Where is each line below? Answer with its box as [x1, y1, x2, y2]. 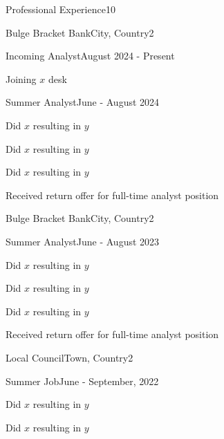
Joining [6, 71, 37, 86]
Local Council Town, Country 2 [6, 350, 133, 364]
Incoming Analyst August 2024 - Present [6, 48, 175, 63]
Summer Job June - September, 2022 [6, 373, 159, 388]
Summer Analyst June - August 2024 [6, 95, 160, 109]
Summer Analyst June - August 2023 [6, 234, 160, 248]
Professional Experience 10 [6, 2, 115, 16]
